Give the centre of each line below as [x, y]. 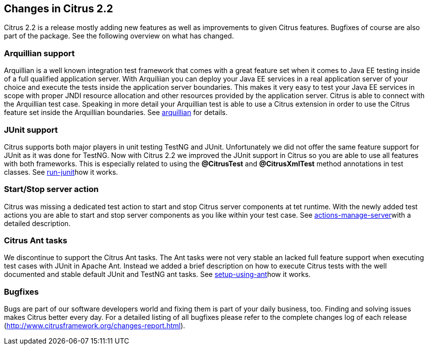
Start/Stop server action [51, 189]
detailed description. [37, 223]
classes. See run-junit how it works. [61, 172]
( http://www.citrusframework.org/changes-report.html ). [95, 326]
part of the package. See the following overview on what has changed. [119, 36]
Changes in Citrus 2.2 [58, 9]
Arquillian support [39, 53]
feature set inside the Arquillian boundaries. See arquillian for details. [116, 113]
